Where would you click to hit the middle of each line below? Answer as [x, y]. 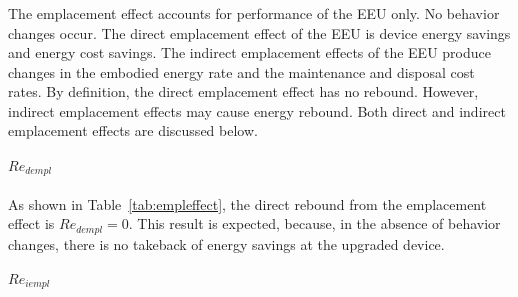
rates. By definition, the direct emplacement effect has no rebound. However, [243, 91]
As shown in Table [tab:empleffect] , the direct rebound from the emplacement [247, 203]
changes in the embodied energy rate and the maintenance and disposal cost [241, 71]
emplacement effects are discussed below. [133, 130]
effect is [31, 223]
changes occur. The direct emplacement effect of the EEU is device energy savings [259, 32]
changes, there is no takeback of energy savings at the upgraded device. [226, 243]
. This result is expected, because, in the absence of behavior [314, 223]
